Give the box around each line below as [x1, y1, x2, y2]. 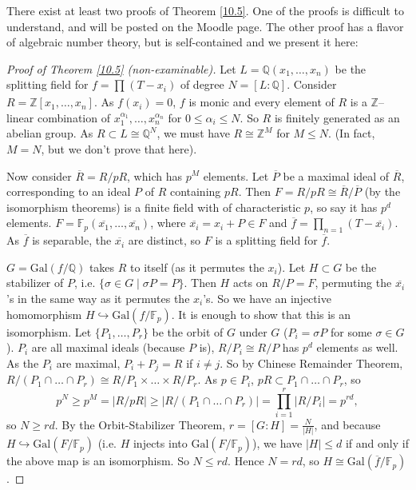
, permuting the [315, 274, 392, 291]
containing [169, 183, 221, 200]
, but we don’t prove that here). [41, 140, 197, 157]
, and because [314, 416, 381, 432]
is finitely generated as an [274, 109, 400, 125]
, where [150, 214, 186, 231]
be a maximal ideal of [283, 167, 390, 184]
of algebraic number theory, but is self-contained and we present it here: [6, 34, 359, 50]
